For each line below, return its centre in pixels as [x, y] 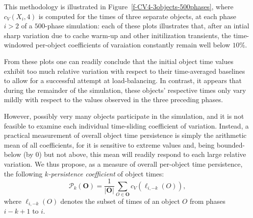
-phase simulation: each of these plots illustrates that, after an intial [147, 26]
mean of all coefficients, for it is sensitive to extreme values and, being [109, 144]
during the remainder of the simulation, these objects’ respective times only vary [125, 90]
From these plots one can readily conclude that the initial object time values [119, 61]
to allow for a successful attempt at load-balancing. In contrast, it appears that [123, 80]
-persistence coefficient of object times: [106, 173]
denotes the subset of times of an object [120, 201]
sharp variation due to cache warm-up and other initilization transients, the [118, 35]
